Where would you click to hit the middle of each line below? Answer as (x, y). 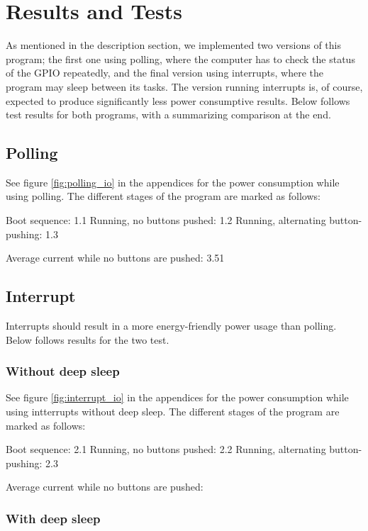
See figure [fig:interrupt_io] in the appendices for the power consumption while (177, 397)
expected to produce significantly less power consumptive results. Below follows (178, 100)
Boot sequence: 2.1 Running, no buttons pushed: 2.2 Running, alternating (166, 449)
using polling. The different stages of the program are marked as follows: (163, 196)
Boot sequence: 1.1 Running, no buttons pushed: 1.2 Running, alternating (166, 220)
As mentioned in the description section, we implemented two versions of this (173, 45)
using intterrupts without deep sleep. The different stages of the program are (173, 412)
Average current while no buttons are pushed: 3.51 (115, 258)
